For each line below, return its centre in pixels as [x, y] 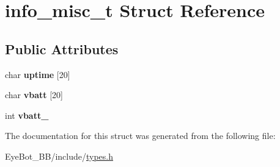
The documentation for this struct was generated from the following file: [140, 136]
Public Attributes [62, 48]
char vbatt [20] [34, 95]
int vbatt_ [27, 115]
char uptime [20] [38, 74]
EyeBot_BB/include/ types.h [59, 156]
